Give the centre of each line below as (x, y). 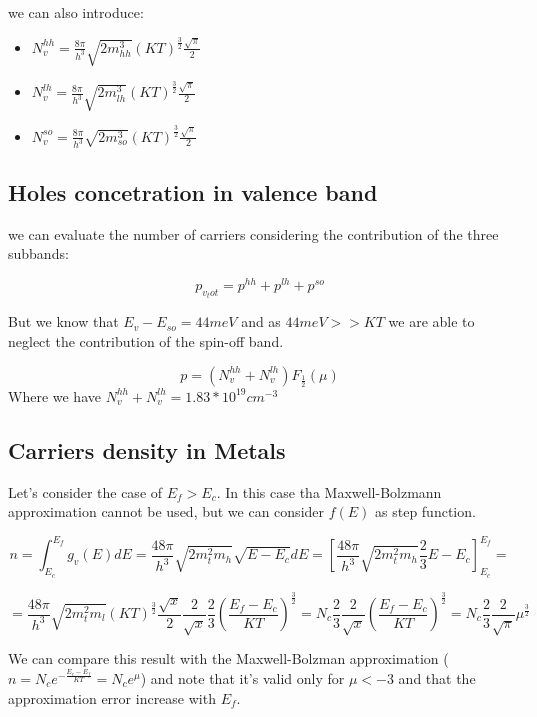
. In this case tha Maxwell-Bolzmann (329, 491)
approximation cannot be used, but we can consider (166, 511)
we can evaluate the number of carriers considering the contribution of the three (253, 233)
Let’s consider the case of (85, 491)
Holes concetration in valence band (193, 191)
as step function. (425, 511)
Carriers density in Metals (147, 449)
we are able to (431, 321)
